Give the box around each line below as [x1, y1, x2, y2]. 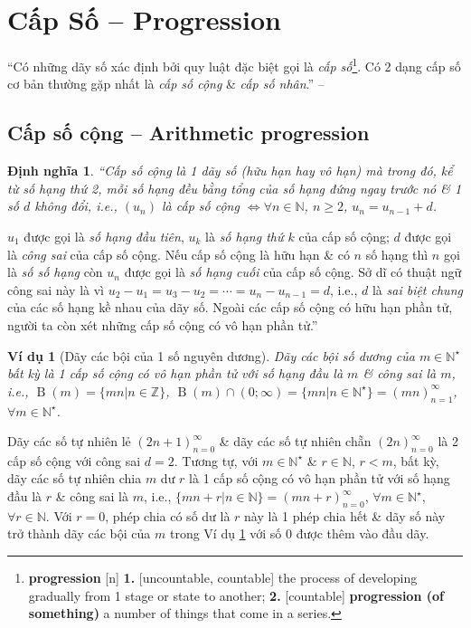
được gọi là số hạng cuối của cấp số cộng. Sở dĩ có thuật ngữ [124, 262, 462, 281]
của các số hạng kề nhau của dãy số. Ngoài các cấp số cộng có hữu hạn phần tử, [7, 298, 453, 317]
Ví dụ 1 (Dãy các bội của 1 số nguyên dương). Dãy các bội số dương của [7, 346, 415, 365]
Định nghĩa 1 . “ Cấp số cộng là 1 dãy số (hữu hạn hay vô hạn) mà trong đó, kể [7, 161, 453, 180]
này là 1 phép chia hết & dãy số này [244, 506, 446, 525]
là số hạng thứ [205, 226, 284, 245]
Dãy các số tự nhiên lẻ [7, 432, 131, 451]
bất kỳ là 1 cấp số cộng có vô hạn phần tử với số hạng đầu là [7, 364, 344, 383]
